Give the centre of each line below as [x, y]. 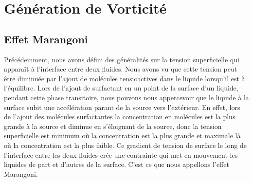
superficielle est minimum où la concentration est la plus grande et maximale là [122, 136]
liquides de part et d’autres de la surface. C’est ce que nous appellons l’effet [117, 164]
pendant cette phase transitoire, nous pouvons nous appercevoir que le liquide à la [126, 97]
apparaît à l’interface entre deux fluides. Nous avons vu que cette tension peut [121, 69]
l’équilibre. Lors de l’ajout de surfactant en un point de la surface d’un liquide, [121, 88]
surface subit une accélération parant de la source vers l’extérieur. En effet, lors [122, 107]
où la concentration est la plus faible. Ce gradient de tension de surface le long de [125, 145]
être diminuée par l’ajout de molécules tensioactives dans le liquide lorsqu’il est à [125, 78]
